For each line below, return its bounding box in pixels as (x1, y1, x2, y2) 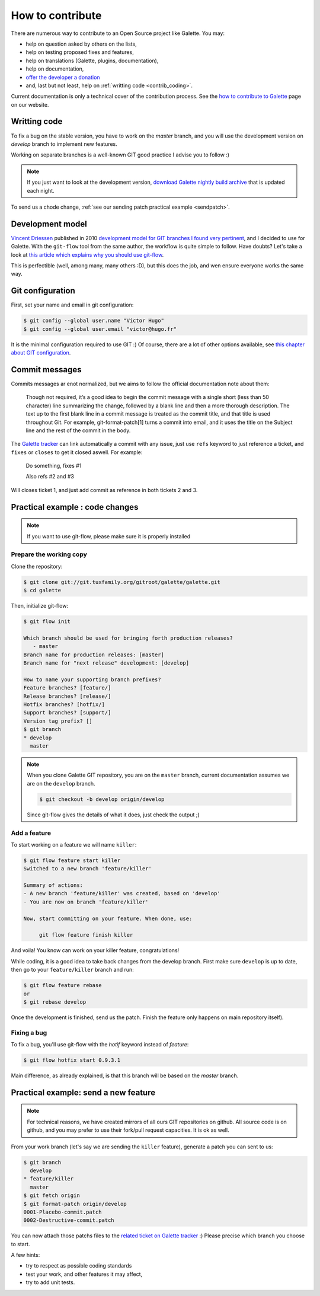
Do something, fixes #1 (25, 462, 82, 470)
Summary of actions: (23, 882, 83, 889)
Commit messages (11, 365, 82, 375)
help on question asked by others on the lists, (25, 40, 137, 47)
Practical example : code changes (11, 502, 139, 512)
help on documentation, (25, 65, 84, 72)
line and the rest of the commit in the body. (25, 427, 131, 434)
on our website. (11, 101, 49, 108)
